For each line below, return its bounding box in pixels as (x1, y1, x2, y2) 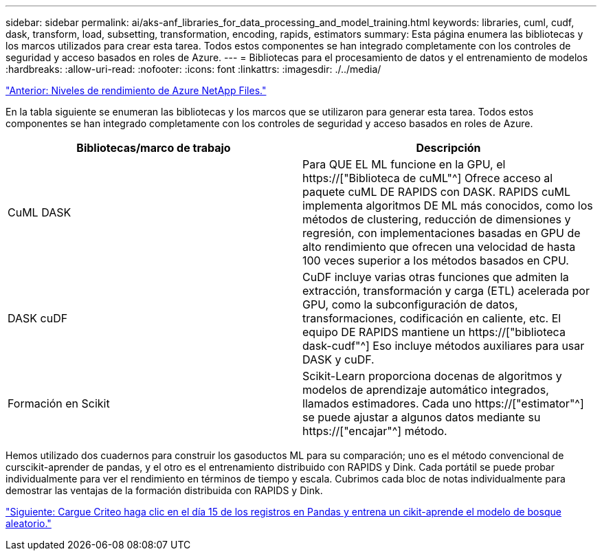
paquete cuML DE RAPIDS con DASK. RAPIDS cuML (302, 185, 570, 199)
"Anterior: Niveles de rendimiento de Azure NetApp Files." (5, 85, 267, 96)
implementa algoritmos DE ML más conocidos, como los (302, 199, 593, 212)
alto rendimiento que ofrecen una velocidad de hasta (302, 240, 576, 254)
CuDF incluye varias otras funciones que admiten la (302, 270, 569, 284)
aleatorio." (5, 518, 52, 529)
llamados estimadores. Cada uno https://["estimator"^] (302, 397, 584, 410)
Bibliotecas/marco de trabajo (76, 141, 231, 155)
